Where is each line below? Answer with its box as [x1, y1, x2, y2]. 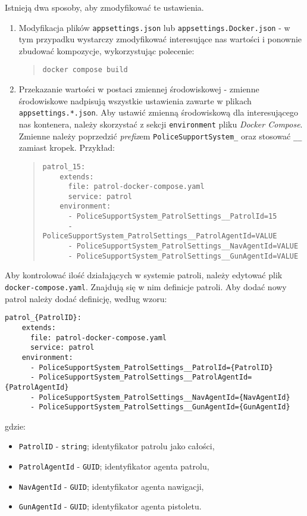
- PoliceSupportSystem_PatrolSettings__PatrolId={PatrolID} [30, 363, 274, 372]
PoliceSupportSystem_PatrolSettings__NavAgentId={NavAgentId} [39, 393, 290, 402]
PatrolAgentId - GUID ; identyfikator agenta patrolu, [18, 460, 209, 473]
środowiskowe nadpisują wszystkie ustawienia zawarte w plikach [18, 94, 252, 107]
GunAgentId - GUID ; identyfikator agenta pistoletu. [18, 500, 202, 512]
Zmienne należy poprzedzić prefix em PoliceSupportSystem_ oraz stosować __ [18, 129, 302, 142]
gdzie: [5, 419, 26, 432]
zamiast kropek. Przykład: [18, 141, 115, 154]
